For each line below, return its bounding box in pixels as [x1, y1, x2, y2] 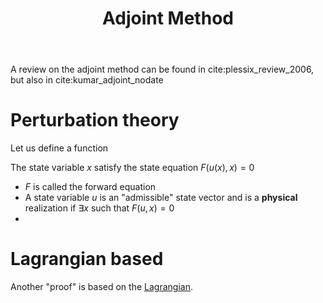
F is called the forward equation [24, 181, 157, 193]
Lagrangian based [10, 248, 164, 271]
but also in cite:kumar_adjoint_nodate [10, 74, 164, 86]
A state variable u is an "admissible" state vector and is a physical [24, 192, 298, 204]
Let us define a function [10, 142, 109, 154]
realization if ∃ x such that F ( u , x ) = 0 [24, 202, 175, 214]
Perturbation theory [10, 109, 180, 132]
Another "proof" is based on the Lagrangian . [10, 281, 193, 293]
